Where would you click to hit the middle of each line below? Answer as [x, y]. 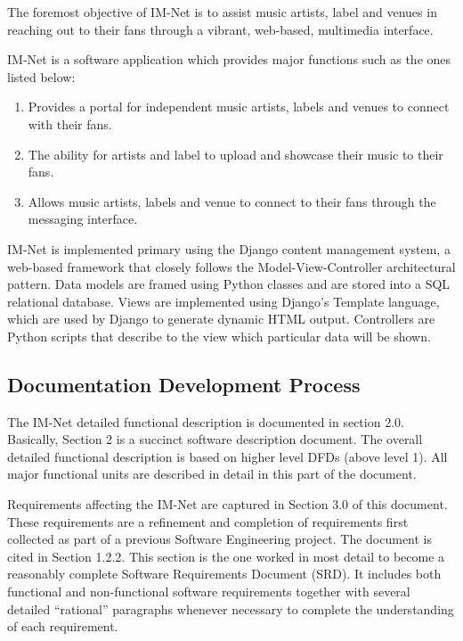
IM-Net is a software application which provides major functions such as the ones [229, 59]
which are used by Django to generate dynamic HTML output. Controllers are [221, 319]
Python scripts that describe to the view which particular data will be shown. [219, 336]
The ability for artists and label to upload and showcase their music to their [236, 154]
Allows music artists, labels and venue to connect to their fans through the [232, 201]
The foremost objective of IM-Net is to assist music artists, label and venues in [222, 12]
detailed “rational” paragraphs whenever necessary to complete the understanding [231, 608]
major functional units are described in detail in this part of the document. [212, 474]
